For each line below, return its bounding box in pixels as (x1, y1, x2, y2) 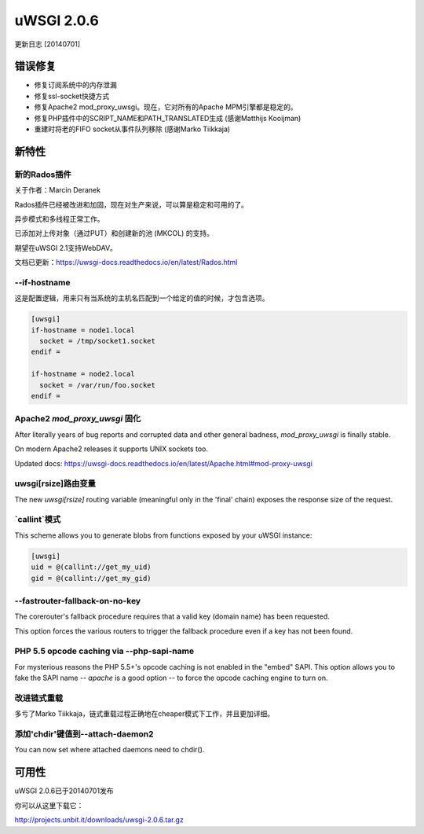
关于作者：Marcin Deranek (14, 186, 101, 195)
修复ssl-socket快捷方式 (34, 91, 110, 101)
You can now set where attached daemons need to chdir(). (14, 745, 205, 755)
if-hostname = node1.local (31, 325, 135, 334)
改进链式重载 (14, 693, 64, 704)
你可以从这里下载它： (14, 800, 84, 810)
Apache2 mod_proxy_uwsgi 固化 (14, 413, 141, 424)
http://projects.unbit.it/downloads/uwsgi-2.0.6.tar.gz (14, 815, 184, 825)
